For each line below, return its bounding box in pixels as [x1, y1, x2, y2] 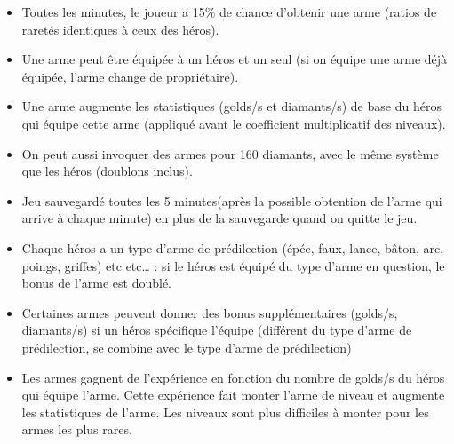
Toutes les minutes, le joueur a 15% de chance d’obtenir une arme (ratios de [21, 3, 437, 20]
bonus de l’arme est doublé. [21, 274, 171, 292]
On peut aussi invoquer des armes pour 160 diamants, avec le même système [21, 144, 439, 163]
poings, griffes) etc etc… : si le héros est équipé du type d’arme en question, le [21, 256, 445, 274]
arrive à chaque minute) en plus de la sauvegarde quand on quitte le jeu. [21, 209, 418, 227]
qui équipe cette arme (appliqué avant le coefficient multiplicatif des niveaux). [21, 114, 446, 132]
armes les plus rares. [21, 420, 132, 439]
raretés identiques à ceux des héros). [21, 20, 219, 38]
